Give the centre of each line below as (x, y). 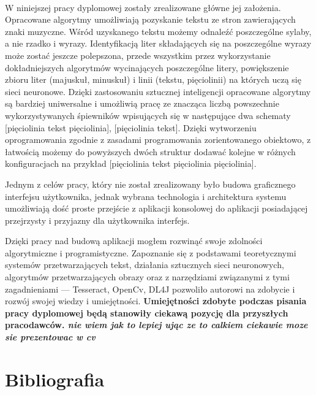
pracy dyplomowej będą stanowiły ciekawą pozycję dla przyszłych (147, 313)
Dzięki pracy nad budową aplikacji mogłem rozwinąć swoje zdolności (134, 241)
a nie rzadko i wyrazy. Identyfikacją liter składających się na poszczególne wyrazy (158, 43)
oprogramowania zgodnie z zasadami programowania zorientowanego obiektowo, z (158, 140)
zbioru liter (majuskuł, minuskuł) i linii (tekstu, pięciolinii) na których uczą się (153, 79)
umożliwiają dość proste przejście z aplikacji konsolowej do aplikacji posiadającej (156, 208)
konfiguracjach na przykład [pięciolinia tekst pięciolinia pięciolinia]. (131, 163)
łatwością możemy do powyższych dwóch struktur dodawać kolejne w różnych (150, 151)
